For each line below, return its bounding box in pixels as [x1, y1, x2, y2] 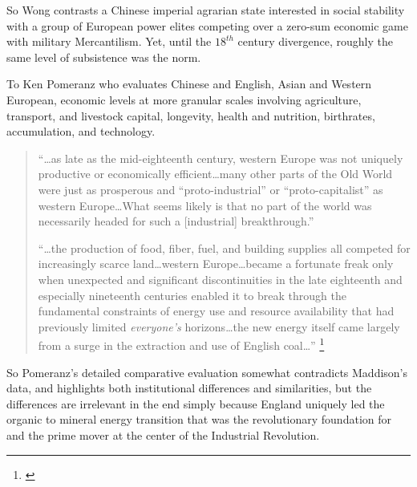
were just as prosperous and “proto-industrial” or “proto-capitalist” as [38, 181, 383, 197]
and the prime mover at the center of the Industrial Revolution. [6, 426, 320, 443]
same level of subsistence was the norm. [6, 48, 201, 65]
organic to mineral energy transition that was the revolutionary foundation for [6, 411, 391, 428]
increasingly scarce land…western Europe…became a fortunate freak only [38, 255, 394, 272]
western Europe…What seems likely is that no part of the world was [38, 197, 372, 213]
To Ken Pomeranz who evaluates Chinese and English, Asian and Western [6, 75, 372, 92]
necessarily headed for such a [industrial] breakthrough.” [38, 213, 314, 229]
